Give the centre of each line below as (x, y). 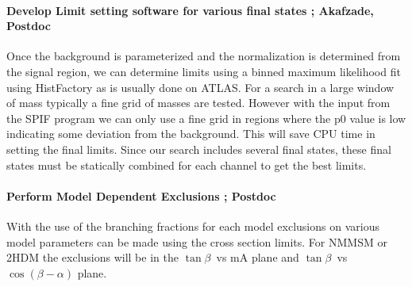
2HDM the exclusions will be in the (92, 257)
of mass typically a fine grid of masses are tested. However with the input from (198, 103)
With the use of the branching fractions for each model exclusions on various (193, 226)
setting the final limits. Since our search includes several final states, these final (199, 149)
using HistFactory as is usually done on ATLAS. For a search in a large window (200, 87)
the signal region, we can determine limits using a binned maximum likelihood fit (204, 71)
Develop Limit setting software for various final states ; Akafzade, (190, 10)
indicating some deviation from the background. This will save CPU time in (191, 134)
